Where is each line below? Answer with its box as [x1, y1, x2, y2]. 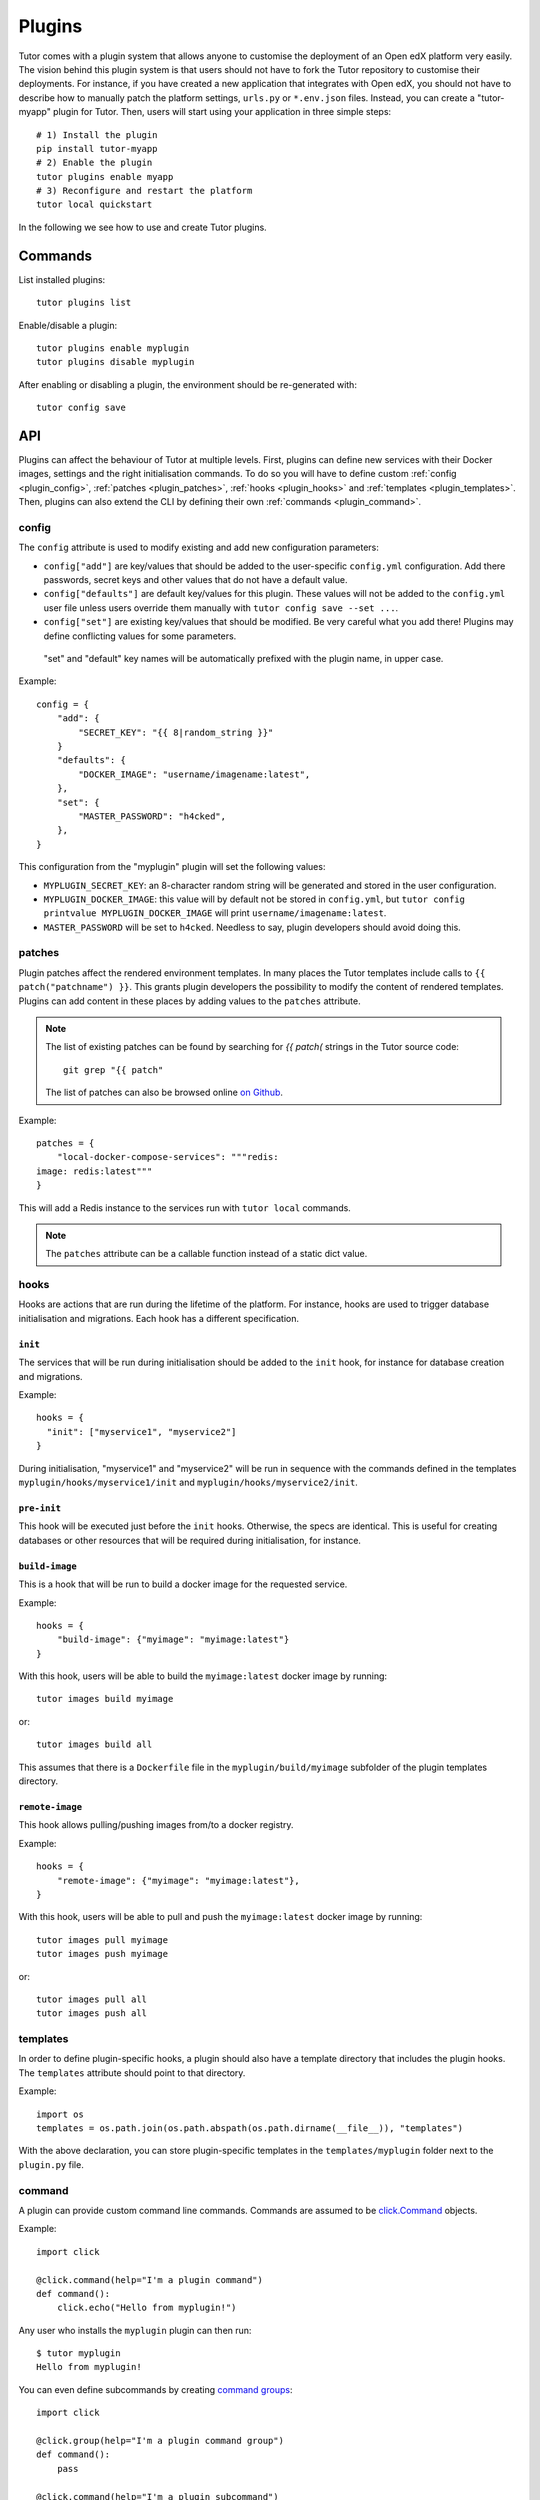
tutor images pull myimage [36, 1934, 169, 1945]
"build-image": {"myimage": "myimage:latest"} [56, 1634, 290, 1645]
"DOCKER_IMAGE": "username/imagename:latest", [78, 768, 311, 780]
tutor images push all [36, 2008, 148, 2019]
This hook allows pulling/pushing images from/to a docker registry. [18, 1819, 294, 1831]
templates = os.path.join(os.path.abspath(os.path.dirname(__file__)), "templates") [36, 2123, 464, 2134]
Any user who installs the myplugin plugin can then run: [18, 2324, 252, 2336]
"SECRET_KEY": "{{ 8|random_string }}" [78, 726, 274, 738]
